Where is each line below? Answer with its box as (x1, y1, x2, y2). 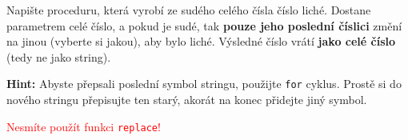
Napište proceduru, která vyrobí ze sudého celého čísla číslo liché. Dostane (6, 2, 371, 18)
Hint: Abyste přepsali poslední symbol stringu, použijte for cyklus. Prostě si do (6, 75, 402, 92)
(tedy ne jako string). (6, 48, 111, 65)
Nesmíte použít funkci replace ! (6, 118, 161, 134)
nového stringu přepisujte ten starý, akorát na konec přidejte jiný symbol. (6, 91, 367, 108)
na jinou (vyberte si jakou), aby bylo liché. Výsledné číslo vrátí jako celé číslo (6, 33, 396, 50)
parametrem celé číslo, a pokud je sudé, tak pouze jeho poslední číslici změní (6, 17, 402, 34)
